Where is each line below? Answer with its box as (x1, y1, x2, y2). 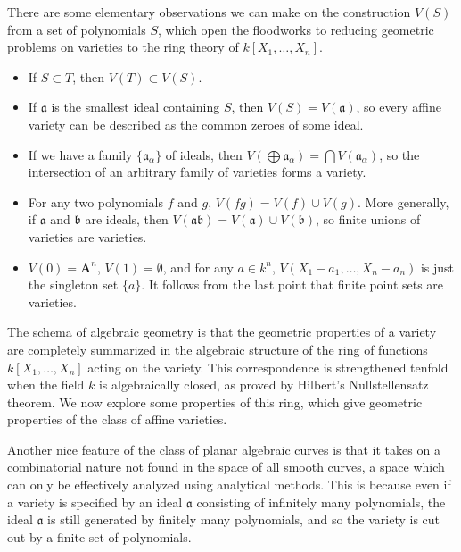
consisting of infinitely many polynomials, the (196, 492, 446, 511)
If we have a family (28, 145, 133, 163)
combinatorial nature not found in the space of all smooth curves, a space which (7, 457, 445, 476)
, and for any (162, 257, 234, 276)
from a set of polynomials (7, 20, 146, 38)
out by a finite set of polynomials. (7, 527, 192, 546)
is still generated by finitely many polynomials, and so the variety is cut (47, 510, 440, 529)
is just (420, 257, 455, 276)
